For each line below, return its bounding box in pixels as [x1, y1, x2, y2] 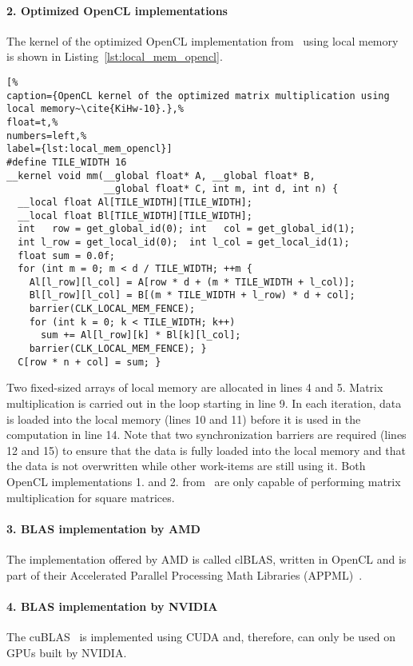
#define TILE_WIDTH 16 [6, 156, 127, 168]
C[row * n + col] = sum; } [18, 356, 161, 368]
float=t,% [6, 116, 58, 128]
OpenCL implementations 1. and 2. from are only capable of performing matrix [6, 473, 401, 489]
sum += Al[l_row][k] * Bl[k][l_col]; [40, 329, 241, 341]
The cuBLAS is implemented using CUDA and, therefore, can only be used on [6, 628, 395, 644]
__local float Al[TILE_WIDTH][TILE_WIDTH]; [18, 196, 252, 208]
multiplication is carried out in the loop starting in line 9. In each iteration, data [6, 395, 402, 412]
